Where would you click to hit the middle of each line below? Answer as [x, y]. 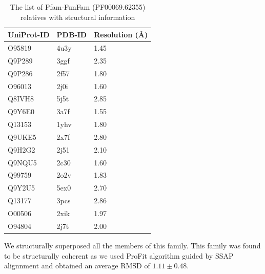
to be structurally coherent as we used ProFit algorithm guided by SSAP [119, 255]
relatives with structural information [78, 17]
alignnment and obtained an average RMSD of [77, 266]
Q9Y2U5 [21, 188]
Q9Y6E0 [21, 111]
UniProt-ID [29, 35]
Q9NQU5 [22, 162]
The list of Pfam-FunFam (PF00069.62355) [78, 7]
